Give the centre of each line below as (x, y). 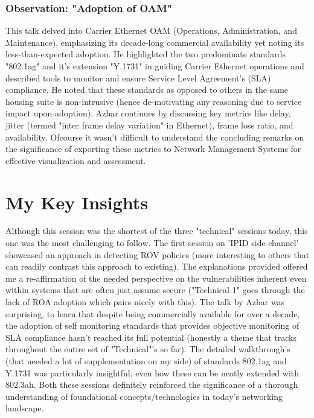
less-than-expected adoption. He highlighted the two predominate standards (146, 54)
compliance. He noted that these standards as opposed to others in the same (147, 90)
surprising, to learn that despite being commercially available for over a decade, (153, 313)
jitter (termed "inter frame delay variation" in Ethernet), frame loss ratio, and (149, 125)
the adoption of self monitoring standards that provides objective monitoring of (152, 325)
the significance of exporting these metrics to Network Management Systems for (153, 149)
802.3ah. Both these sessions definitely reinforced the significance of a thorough (152, 385)
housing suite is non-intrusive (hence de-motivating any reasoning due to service (154, 101)
